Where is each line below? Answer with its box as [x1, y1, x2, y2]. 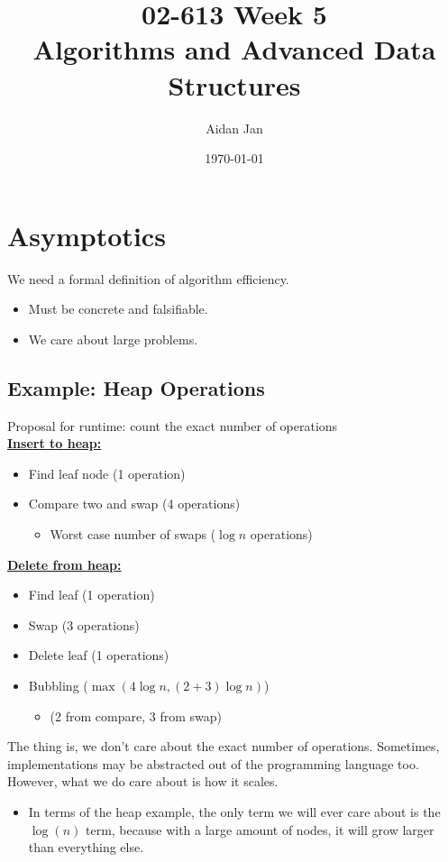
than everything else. [28, 838, 144, 857]
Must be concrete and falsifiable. [28, 299, 208, 318]
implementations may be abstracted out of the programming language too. [7, 754, 419, 773]
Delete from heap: [7, 555, 122, 573]
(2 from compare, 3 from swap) [50, 706, 222, 725]
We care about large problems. [28, 329, 198, 348]
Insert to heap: [7, 434, 102, 453]
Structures [168, 66, 301, 103]
